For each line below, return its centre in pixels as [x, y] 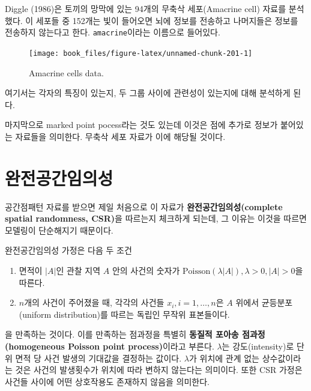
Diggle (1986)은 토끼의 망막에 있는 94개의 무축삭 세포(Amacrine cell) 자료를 [146, 8]
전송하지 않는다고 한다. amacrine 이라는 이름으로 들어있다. [113, 32]
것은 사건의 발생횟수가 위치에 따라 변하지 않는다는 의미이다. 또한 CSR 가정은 [159, 370]
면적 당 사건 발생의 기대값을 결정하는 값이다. [98, 358]
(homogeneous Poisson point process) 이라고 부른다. [110, 346]
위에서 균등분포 [264, 302]
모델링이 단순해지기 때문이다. [59, 230]
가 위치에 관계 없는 [224, 358]
